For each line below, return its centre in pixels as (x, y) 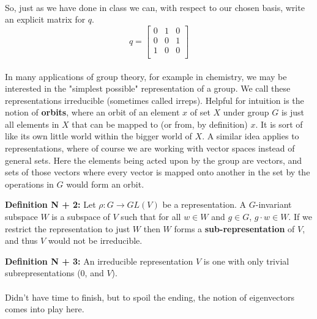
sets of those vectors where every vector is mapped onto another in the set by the (158, 172)
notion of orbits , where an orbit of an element (92, 112)
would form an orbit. (105, 184)
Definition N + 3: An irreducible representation (99, 261)
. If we (300, 217)
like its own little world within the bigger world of (99, 136)
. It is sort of (279, 124)
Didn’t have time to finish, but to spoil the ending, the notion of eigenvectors (150, 297)
